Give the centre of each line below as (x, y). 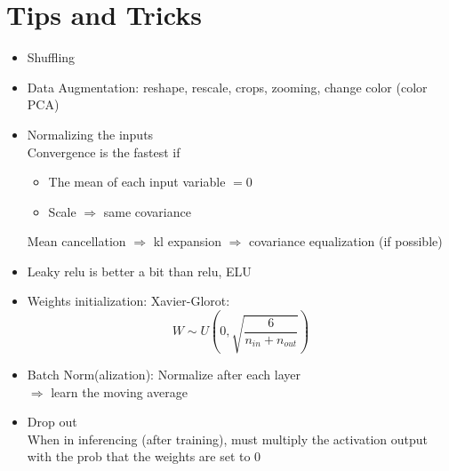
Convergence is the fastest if (104, 152)
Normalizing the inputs (90, 134)
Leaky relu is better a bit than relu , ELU (139, 271)
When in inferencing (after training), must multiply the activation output (228, 439)
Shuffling (51, 57)
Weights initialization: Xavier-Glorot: (128, 301)
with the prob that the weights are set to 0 (144, 456)
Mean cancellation (76, 241)
